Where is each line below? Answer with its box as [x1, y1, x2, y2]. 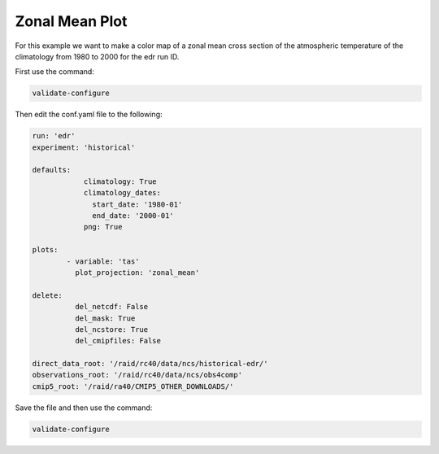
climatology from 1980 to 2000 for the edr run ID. [15, 51, 180, 61]
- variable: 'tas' [66, 256, 140, 266]
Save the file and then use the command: [15, 403, 153, 413]
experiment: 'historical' [32, 142, 136, 152]
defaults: [32, 165, 72, 175]
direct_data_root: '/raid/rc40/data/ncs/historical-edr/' [32, 359, 268, 369]
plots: [32, 245, 59, 255]
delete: [32, 290, 63, 300]
